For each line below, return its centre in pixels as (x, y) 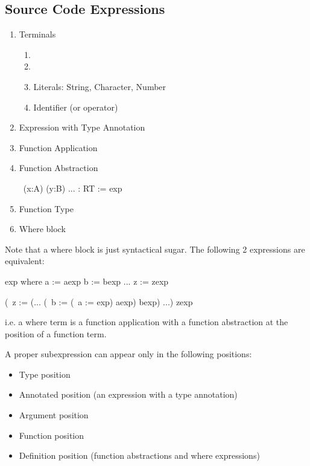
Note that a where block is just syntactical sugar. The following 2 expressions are (155, 249)
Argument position (54, 415)
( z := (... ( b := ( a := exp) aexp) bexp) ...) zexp (99, 301)
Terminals (37, 34)
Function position (52, 435)
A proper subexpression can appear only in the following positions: (128, 354)
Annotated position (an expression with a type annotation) (128, 394)
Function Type (46, 208)
